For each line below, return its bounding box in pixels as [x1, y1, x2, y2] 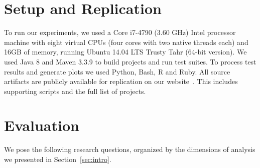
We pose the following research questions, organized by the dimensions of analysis [4, 144, 255, 154]
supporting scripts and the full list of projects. [4, 85, 146, 96]
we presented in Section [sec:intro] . [4, 154, 111, 164]
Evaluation [4, 115, 79, 135]
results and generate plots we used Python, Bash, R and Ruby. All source [4, 66, 230, 76]
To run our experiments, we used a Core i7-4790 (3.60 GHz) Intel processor [4, 27, 236, 37]
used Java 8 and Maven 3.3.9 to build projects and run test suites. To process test [4, 56, 256, 66]
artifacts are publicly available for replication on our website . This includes [4, 76, 238, 86]
